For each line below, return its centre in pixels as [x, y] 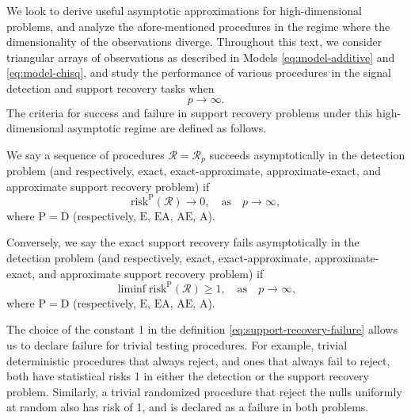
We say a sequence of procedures [86, 154]
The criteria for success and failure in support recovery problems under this [190, 112]
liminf [132, 289]
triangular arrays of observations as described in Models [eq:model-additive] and [201, 57]
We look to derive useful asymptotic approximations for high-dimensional [184, 10]
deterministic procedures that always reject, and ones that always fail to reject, [198, 360]
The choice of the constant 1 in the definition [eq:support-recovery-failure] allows [202, 329]
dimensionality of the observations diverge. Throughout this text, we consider [194, 42]
